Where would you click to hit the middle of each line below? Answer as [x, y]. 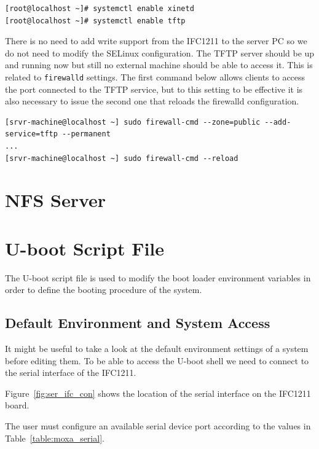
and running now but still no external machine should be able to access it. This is [159, 65]
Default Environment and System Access [138, 323]
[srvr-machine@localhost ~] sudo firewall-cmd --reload [122, 158]
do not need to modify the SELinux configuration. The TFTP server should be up [160, 53]
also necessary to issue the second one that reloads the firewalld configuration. [152, 101]
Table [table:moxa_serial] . [55, 438]
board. [17, 405]
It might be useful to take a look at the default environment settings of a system [157, 349]
